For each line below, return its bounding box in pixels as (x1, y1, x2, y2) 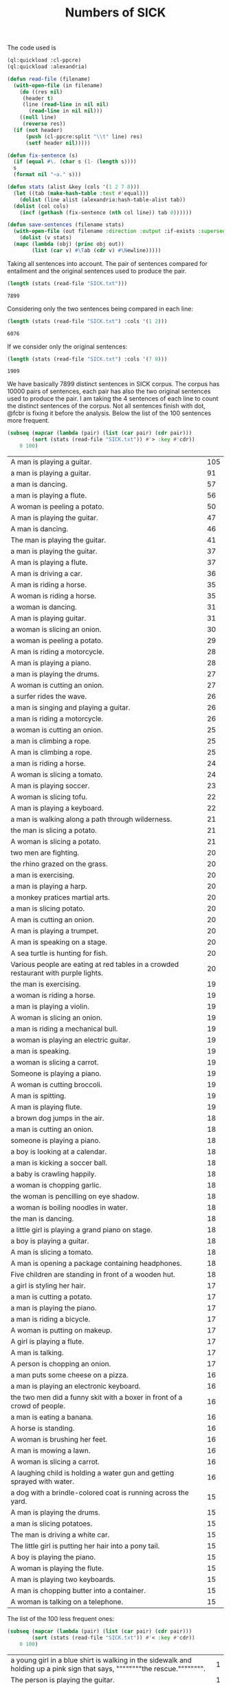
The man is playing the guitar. (10, 535, 107, 545)
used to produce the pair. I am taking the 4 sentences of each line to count (7, 394, 219, 403)
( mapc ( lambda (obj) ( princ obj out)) (13, 241, 125, 248)
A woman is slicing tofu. (10, 792, 88, 802)
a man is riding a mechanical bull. (10, 1024, 118, 1034)
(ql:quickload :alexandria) (7, 63, 88, 70)
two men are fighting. (10, 848, 80, 858)
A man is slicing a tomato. (10, 1247, 93, 1257)
